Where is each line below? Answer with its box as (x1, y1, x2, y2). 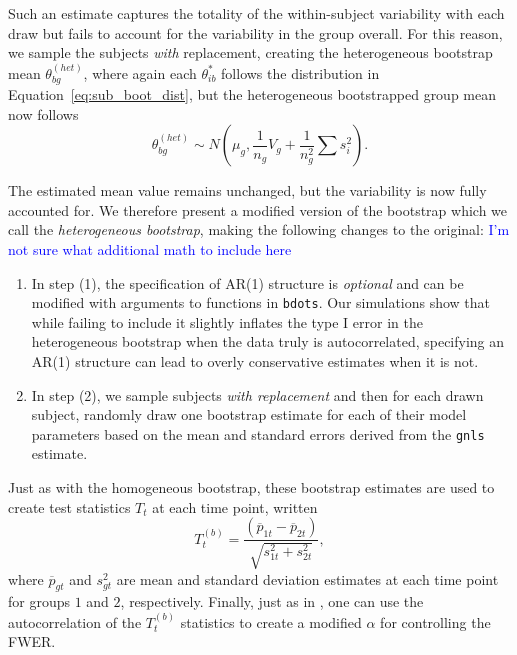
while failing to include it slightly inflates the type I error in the (31, 311, 423, 332)
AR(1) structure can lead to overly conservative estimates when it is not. (31, 351, 479, 372)
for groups (8, 591, 71, 612)
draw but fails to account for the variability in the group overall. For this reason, (8, 22, 503, 43)
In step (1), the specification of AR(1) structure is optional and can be (31, 272, 464, 293)
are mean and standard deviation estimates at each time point (116, 568, 499, 589)
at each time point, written (152, 496, 318, 517)
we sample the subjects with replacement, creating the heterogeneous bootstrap (8, 42, 493, 63)
